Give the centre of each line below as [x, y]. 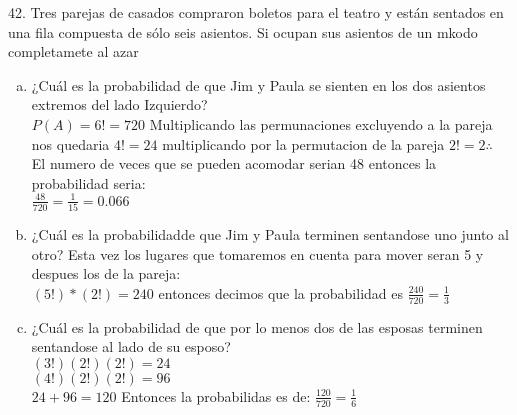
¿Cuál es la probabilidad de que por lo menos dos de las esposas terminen [257, 326]
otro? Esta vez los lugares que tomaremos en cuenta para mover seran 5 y [257, 253]
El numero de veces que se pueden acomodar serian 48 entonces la [234, 163]
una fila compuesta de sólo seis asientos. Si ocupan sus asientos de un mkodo [243, 31]
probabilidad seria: [88, 182]
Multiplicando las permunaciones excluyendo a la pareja [321, 123]
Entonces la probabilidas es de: [216, 395]
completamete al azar [73, 51]
